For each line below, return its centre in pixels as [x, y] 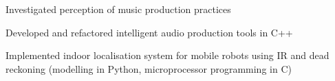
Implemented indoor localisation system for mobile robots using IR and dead [167, 55]
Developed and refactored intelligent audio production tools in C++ [149, 32]
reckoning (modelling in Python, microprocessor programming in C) [149, 68]
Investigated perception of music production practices [118, 9]
